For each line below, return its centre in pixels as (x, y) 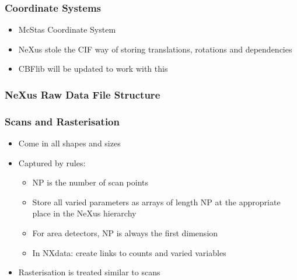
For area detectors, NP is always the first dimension (125, 233)
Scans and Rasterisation (62, 121)
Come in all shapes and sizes (69, 143)
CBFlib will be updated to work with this (93, 69)
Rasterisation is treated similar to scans (89, 272)
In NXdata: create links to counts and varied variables (129, 252)
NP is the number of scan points (90, 182)
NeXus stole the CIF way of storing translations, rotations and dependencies (155, 49)
